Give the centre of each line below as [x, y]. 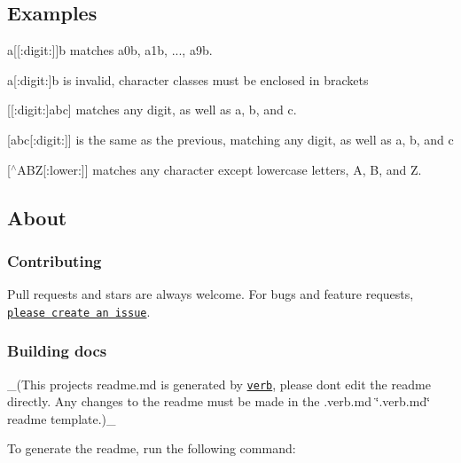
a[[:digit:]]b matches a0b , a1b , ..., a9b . [110, 50]
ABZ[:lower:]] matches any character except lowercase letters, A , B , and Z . [219, 169]
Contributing [55, 260]
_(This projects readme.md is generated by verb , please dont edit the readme [219, 384]
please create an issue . [79, 311]
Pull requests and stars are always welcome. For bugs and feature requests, [211, 294]
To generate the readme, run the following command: [152, 448]
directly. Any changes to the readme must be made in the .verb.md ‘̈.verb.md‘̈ [219, 401]
